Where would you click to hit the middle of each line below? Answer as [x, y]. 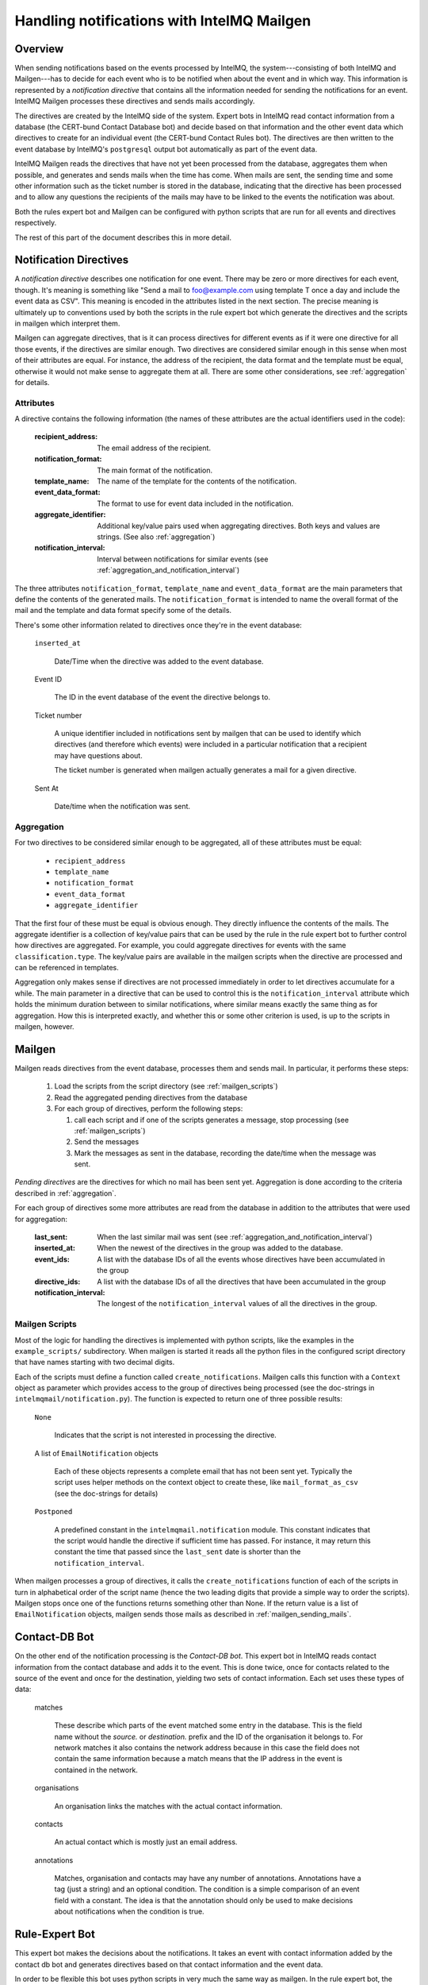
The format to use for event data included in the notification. [195, 503]
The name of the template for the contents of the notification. [197, 481]
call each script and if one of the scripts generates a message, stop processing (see [211, 1120]
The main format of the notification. [155, 470]
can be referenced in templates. [67, 968]
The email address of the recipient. [154, 448]
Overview [39, 49]
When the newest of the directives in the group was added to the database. [220, 1248]
